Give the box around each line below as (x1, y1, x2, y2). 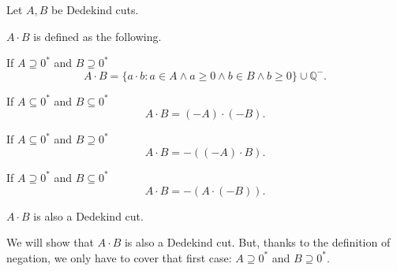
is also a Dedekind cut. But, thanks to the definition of (124, 234, 391, 251)
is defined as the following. (33, 28, 162, 44)
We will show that (6, 234, 94, 251)
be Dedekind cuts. (51, 2, 139, 17)
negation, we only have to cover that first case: (6, 249, 232, 265)
